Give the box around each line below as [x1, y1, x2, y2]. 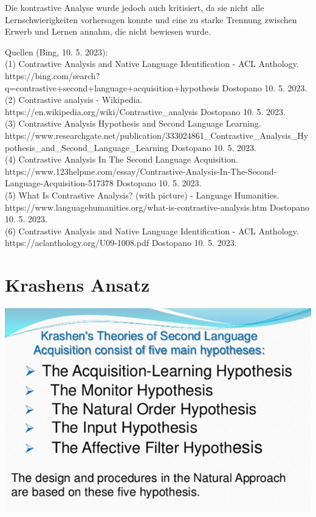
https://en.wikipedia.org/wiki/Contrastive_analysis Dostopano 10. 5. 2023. [5, 105, 286, 118]
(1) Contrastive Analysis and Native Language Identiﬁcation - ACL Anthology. [5, 57, 299, 70]
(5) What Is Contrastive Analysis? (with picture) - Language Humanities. [5, 188, 280, 201]
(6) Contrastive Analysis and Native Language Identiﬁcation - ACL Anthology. [5, 224, 299, 237]
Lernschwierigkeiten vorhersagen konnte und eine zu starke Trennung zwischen [5, 13, 297, 26]
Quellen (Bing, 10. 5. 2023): [5, 45, 108, 58]
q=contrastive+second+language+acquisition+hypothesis [5, 81, 219, 94]
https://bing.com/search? [5, 69, 100, 82]
